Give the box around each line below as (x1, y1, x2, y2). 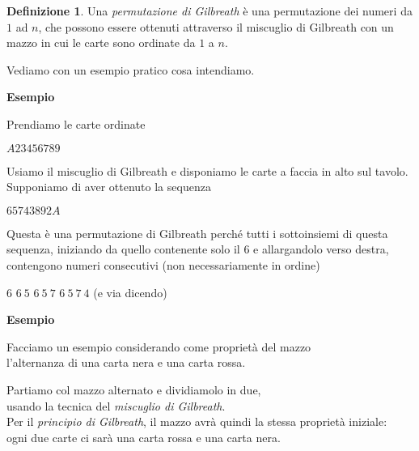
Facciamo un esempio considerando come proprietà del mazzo (6, 338, 311, 355)
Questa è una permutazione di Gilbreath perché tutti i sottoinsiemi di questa (6, 224, 388, 241)
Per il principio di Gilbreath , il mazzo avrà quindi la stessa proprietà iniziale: (6, 413, 387, 430)
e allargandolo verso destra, (253, 240, 389, 257)
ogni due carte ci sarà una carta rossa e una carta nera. (6, 428, 281, 445)
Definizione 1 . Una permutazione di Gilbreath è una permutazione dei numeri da (6, 2, 413, 19)
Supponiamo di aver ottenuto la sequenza (6, 178, 211, 195)
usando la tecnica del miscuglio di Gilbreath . (6, 397, 226, 414)
